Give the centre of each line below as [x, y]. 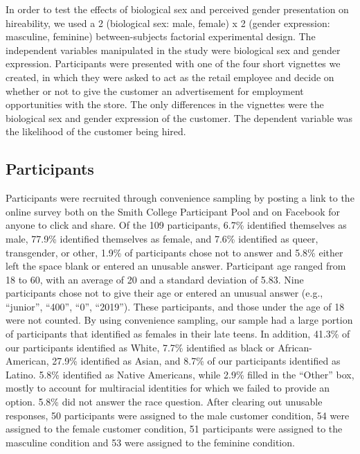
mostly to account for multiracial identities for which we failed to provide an [168, 388]
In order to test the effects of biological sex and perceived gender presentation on [177, 9]
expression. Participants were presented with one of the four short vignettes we [173, 63]
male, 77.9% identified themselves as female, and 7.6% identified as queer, [162, 238]
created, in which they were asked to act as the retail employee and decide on [170, 77]
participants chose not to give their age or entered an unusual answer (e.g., [164, 293]
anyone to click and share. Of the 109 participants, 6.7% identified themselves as [176, 225]
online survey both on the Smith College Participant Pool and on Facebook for [173, 211]
